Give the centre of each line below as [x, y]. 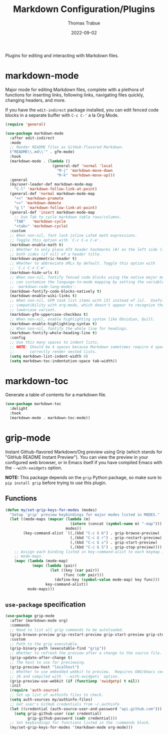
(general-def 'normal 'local [82, 166]
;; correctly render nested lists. [53, 352]
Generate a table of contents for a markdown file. [56, 395]
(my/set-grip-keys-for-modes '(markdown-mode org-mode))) [71, 728]
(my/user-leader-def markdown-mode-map [51, 184]
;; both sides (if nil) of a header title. [55, 254]
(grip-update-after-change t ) [41, 658]
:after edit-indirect [32, 138]
